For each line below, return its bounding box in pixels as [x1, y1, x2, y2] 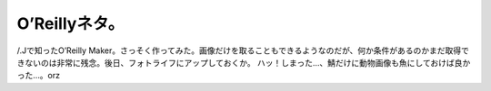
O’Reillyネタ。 [16, 14, 125, 33]
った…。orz [16, 70, 61, 81]
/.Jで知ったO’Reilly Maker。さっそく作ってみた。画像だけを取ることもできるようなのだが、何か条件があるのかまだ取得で [16, 45, 470, 56]
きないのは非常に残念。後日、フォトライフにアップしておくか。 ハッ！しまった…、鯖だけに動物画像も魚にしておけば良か [16, 57, 471, 68]
